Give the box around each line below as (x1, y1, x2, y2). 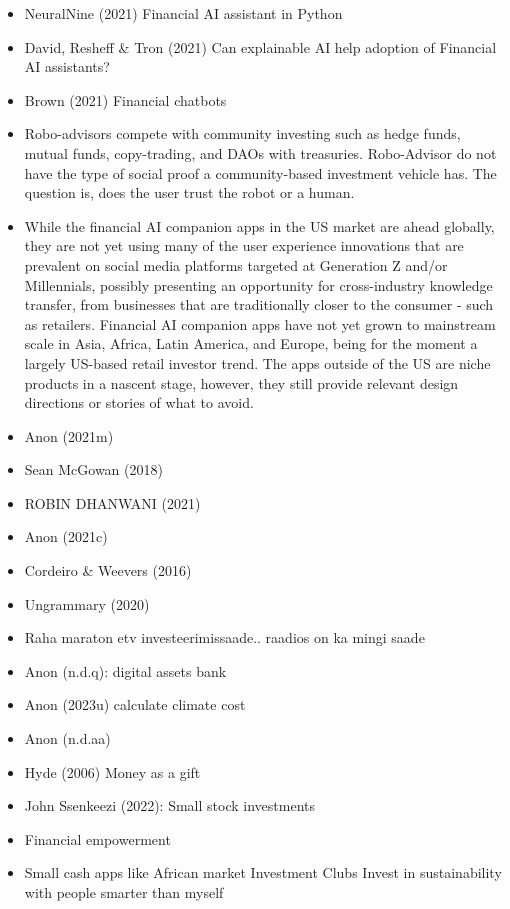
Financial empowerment (24, 828, 171, 849)
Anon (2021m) (24, 425, 114, 446)
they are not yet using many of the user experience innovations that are (24, 235, 464, 256)
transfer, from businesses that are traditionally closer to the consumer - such (24, 294, 494, 315)
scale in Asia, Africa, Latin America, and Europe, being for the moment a (24, 333, 478, 354)
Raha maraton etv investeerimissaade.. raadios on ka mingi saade (24, 627, 425, 648)
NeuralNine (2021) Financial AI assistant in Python (24, 3, 343, 23)
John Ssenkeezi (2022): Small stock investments (24, 795, 315, 816)
